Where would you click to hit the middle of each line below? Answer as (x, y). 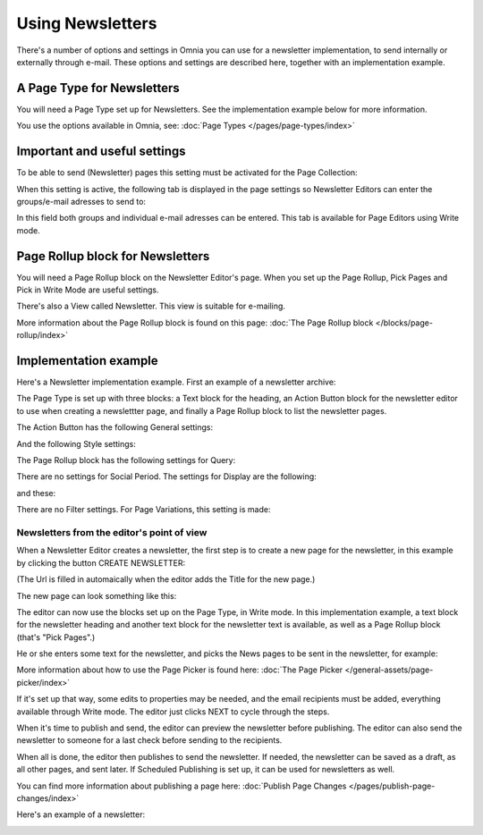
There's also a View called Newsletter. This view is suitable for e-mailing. (151, 306)
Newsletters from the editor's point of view (112, 532)
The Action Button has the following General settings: (115, 427)
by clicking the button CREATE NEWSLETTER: (101, 562)
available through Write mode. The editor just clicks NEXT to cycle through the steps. (173, 712)
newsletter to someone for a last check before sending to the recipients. (149, 740)
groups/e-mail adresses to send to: (81, 201)
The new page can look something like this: (97, 595)
